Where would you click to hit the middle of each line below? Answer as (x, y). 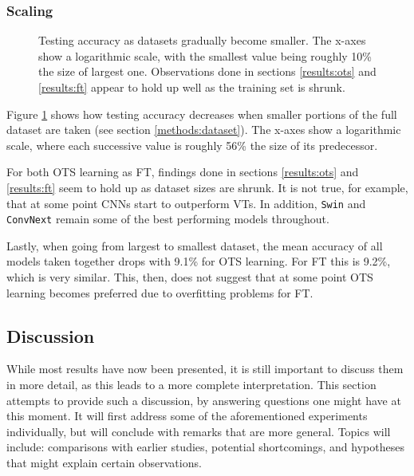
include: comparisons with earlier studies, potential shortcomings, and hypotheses (205, 447)
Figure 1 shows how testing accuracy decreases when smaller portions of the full (202, 114)
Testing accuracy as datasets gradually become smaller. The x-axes (202, 40)
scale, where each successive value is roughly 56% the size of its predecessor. (192, 145)
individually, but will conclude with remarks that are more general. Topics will (199, 431)
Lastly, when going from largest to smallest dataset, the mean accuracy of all (195, 245)
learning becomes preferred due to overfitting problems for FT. (160, 292)
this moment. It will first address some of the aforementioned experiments (187, 416)
